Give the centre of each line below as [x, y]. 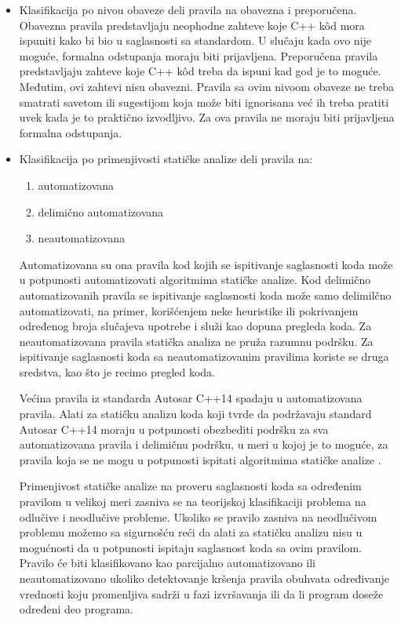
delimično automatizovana [101, 211]
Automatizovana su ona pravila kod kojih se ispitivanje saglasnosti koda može [206, 264]
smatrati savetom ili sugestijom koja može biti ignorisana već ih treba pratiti [204, 102]
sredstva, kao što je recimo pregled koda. [117, 371]
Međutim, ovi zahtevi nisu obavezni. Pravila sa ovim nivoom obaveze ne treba [206, 86]
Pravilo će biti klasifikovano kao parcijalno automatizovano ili [168, 563]
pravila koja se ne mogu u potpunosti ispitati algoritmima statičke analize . [200, 459]
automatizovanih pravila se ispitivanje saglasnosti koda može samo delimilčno [205, 295]
